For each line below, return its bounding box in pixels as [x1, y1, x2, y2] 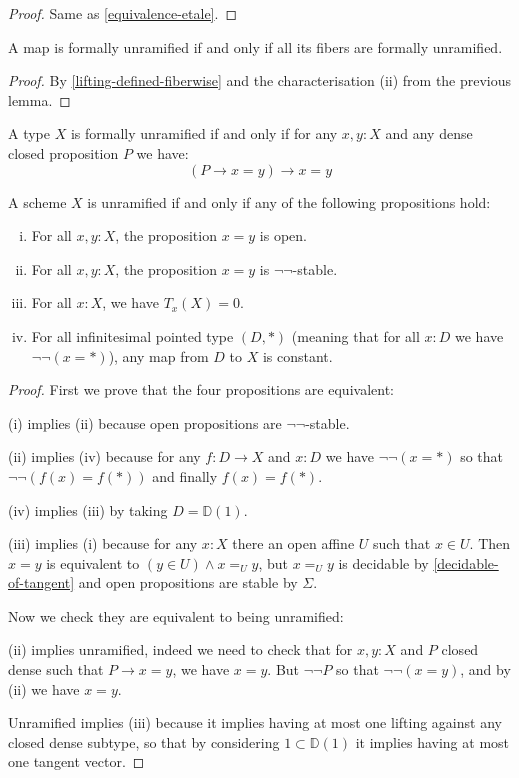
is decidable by [338, 552, 429, 573]
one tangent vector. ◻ [8, 751, 145, 772]
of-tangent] [8, 572, 75, 593]
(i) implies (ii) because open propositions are [8, 412, 282, 433]
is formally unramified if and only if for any [70, 123, 338, 144]
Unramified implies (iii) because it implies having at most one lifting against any [8, 712, 502, 733]
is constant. [262, 345, 333, 366]
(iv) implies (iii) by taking [8, 499, 168, 520]
